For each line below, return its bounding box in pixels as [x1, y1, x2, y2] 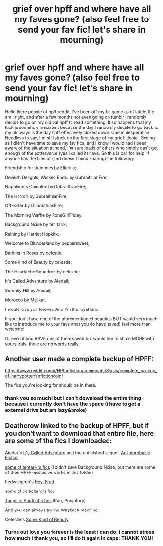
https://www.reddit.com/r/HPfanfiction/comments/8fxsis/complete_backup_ [5, 367, 158, 373]
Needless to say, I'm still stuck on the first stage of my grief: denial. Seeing [5, 135, 155, 141]
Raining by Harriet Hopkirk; [5, 231, 59, 237]
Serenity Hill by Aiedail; [5, 287, 52, 293]
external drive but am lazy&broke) [5, 406, 87, 413]
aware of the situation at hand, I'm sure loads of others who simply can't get [5, 145, 158, 151]
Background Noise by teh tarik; [5, 221, 67, 227]
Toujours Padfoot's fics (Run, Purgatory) [5, 498, 86, 504]
